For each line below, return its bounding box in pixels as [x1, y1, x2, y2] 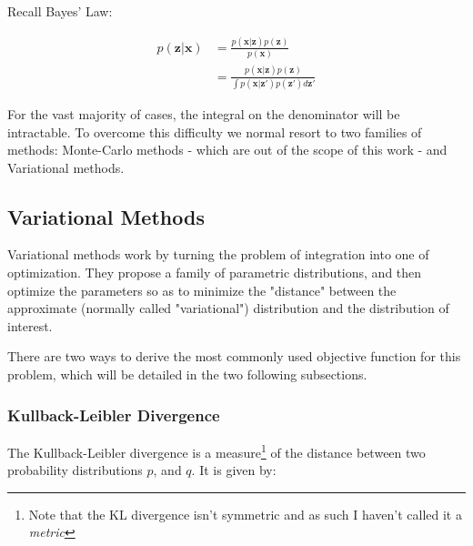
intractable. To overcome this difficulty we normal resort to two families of [7, 122, 422, 141]
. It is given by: [191, 460, 277, 480]
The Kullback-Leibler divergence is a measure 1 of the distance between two [7, 440, 426, 461]
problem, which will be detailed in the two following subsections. [7, 365, 367, 384]
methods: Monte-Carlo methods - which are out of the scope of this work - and [7, 140, 448, 159]
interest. [7, 316, 53, 335]
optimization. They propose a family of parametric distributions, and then [7, 263, 422, 282]
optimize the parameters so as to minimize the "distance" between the [7, 280, 397, 299]
